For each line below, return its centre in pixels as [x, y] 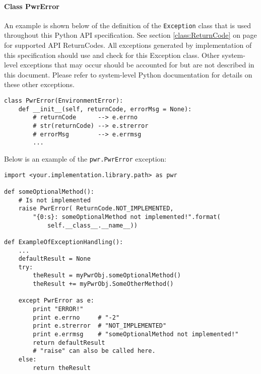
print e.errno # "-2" [76, 317]
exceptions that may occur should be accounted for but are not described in [137, 65]
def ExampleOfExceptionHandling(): [64, 242]
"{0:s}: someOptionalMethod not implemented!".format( [127, 217]
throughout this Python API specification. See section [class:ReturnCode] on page [130, 35]
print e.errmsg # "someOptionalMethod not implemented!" [136, 334]
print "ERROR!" [58, 309]
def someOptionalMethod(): [49, 192]
